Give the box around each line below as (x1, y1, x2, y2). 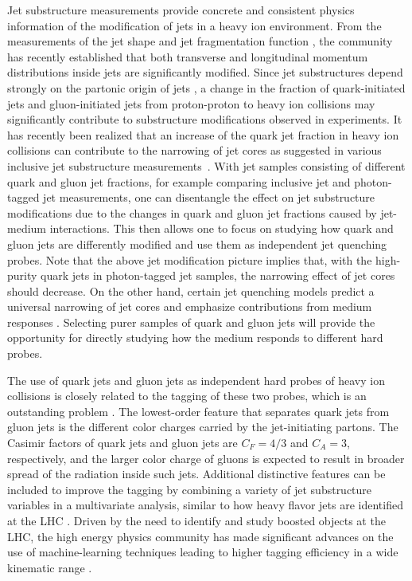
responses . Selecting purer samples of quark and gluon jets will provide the (7, 313, 375, 330)
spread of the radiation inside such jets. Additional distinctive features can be (7, 465, 386, 482)
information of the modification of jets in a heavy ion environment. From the (7, 17, 382, 33)
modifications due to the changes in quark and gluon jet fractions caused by (7, 204, 377, 221)
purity (7, 267, 37, 284)
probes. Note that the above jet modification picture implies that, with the (7, 251, 372, 268)
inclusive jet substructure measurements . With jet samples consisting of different (7, 157, 406, 174)
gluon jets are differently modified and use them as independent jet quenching (7, 235, 387, 252)
